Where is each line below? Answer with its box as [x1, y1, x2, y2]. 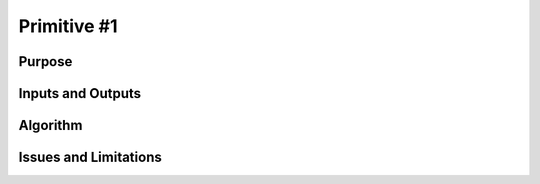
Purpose [18, 53, 73, 70]
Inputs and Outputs [18, 85, 142, 102]
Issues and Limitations [18, 149, 162, 166]
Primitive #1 [18, 15, 119, 37]
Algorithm [18, 117, 83, 134]
